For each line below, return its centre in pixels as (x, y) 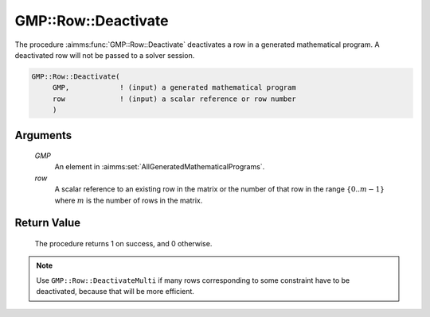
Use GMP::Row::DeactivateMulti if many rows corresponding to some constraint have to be (193, 280)
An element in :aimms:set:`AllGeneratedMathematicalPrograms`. (160, 167)
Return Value (48, 223)
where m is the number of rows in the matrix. (129, 200)
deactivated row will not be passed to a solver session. (105, 55)
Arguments (43, 135)
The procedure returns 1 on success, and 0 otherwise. (123, 244)
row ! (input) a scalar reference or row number (174, 99)
